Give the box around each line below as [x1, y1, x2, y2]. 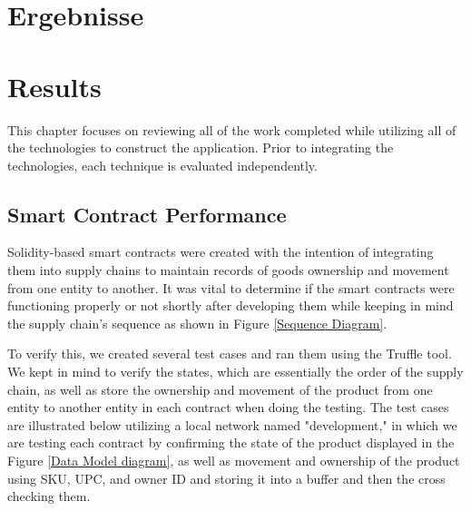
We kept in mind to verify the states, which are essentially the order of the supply [7, 362, 464, 381]
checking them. [7, 486, 91, 506]
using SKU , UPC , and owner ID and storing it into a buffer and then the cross [7, 468, 446, 487]
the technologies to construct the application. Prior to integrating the [7, 138, 394, 157]
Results [7, 67, 102, 104]
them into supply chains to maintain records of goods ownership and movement [7, 260, 449, 280]
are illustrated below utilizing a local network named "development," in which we [7, 415, 457, 434]
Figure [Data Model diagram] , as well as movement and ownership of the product [7, 451, 460, 470]
